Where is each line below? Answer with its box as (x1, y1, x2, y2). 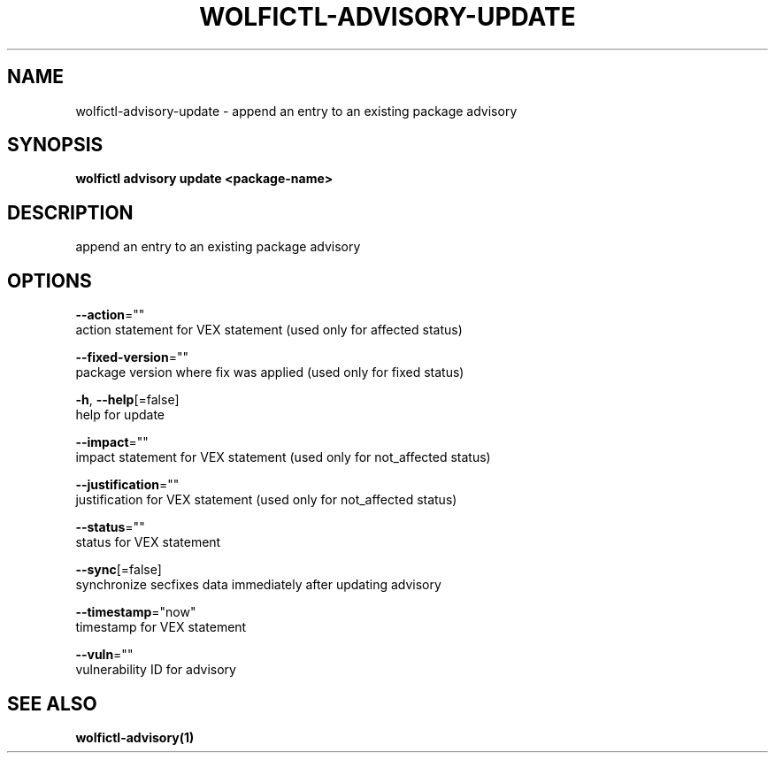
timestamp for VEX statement (75, 619, 247, 635)
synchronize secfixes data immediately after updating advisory (75, 577, 441, 593)
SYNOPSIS (7, 134, 104, 157)
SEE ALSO (7, 692, 97, 715)
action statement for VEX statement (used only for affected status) (75, 322, 463, 338)
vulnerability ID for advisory (75, 662, 236, 678)
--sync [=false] (75, 562, 162, 578)
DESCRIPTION (7, 201, 134, 224)
